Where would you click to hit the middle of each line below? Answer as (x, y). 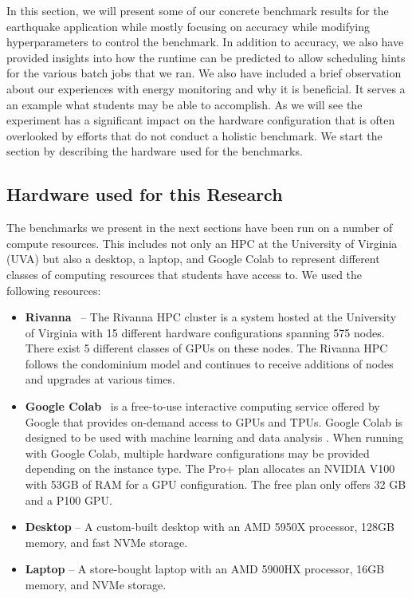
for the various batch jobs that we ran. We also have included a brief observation (204, 73)
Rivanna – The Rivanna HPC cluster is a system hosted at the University (211, 317)
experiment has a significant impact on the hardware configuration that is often (201, 120)
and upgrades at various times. (100, 379)
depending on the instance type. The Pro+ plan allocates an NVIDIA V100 (210, 468)
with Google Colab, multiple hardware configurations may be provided (197, 452)
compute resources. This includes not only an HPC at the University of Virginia (202, 243)
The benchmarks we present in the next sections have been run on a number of (200, 228)
